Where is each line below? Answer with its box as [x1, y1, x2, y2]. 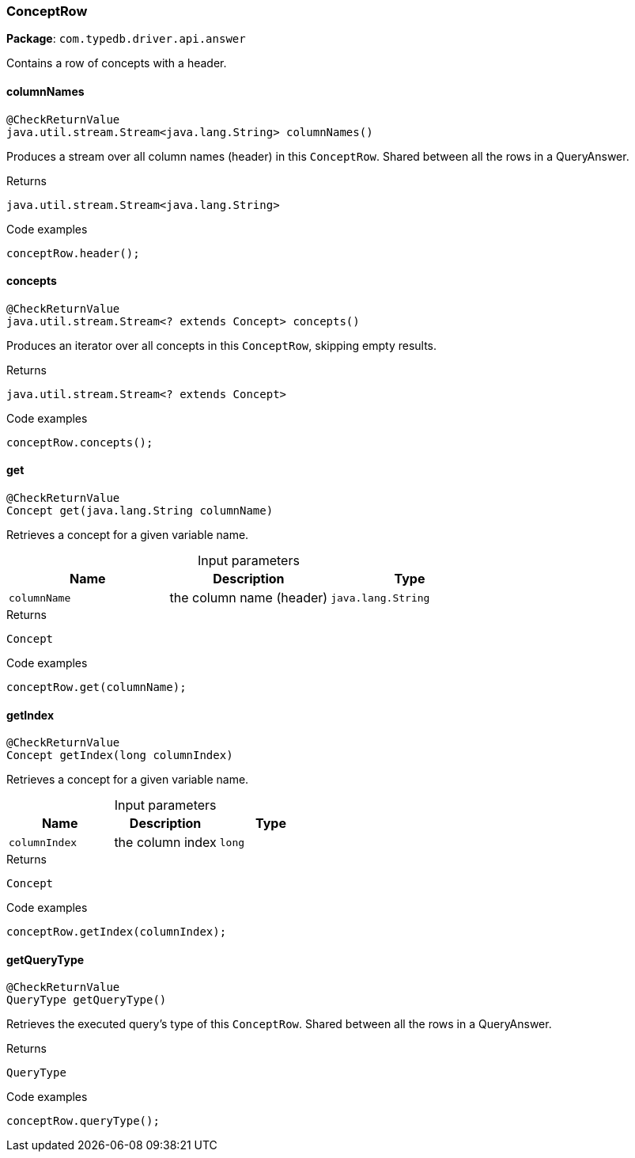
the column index [114, 834, 217, 851]
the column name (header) [169, 590, 328, 606]
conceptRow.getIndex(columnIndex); [6, 925, 227, 939]
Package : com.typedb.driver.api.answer [6, 32, 246, 46]
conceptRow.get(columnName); [6, 681, 187, 694]
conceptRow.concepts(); [6, 435, 153, 449]
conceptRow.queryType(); [6, 1114, 160, 1128]
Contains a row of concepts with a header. [6, 56, 227, 70]
